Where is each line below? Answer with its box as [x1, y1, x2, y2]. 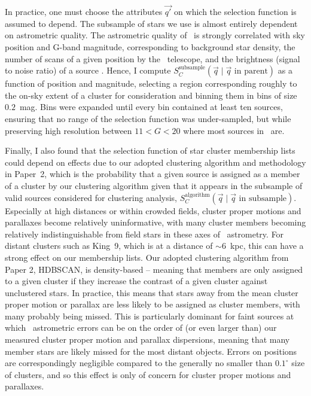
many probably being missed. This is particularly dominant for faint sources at [5, 309, 294, 322]
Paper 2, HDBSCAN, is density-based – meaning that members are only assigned [5, 263, 303, 275]
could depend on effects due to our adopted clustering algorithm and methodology [5, 156, 306, 168]
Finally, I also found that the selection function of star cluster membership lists [5, 144, 295, 157]
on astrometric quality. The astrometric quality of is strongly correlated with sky [5, 29, 305, 41]
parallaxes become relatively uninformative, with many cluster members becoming [5, 216, 306, 229]
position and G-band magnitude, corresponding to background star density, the [5, 41, 295, 53]
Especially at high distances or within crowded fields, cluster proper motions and [5, 204, 301, 217]
